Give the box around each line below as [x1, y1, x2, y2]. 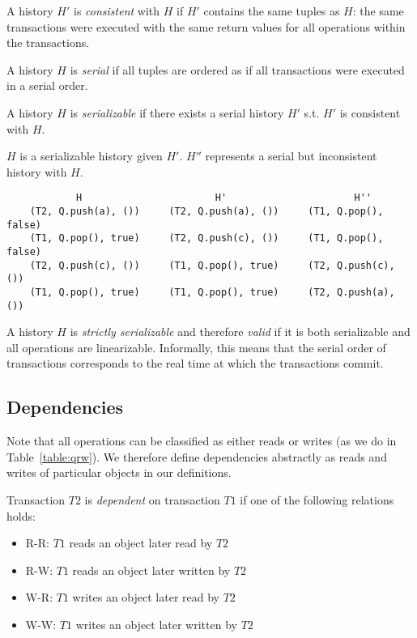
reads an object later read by [69, 534, 213, 551]
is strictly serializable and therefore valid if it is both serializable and [70, 323, 411, 340]
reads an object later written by [72, 561, 231, 578]
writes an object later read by [72, 589, 219, 606]
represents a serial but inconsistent [205, 147, 377, 164]
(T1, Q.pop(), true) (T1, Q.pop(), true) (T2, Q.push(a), [29, 286, 395, 298]
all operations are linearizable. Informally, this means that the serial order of [6, 338, 386, 355]
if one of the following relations [240, 491, 394, 508]
